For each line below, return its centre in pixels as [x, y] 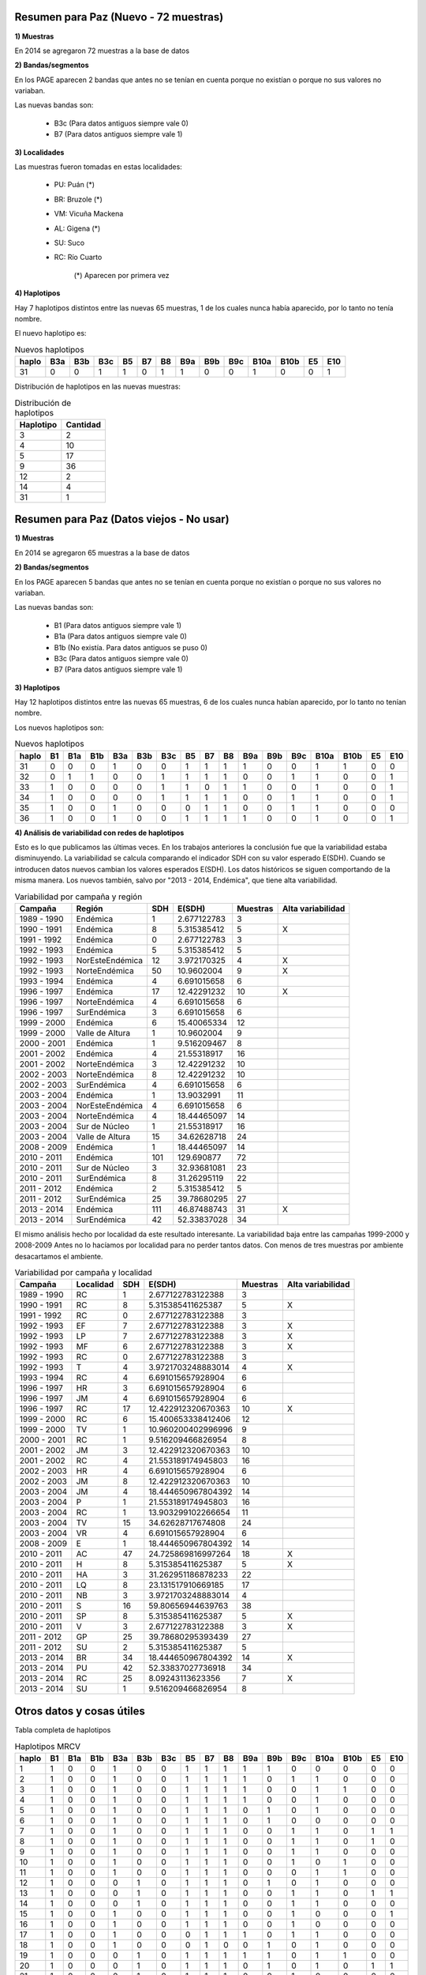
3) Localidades [39, 152]
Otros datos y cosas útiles [80, 1711]
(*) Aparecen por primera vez [121, 275]
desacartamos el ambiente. [59, 1256]
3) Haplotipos [37, 687]
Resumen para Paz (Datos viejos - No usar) [122, 519]
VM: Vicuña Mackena [89, 214]
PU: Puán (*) [74, 185]
